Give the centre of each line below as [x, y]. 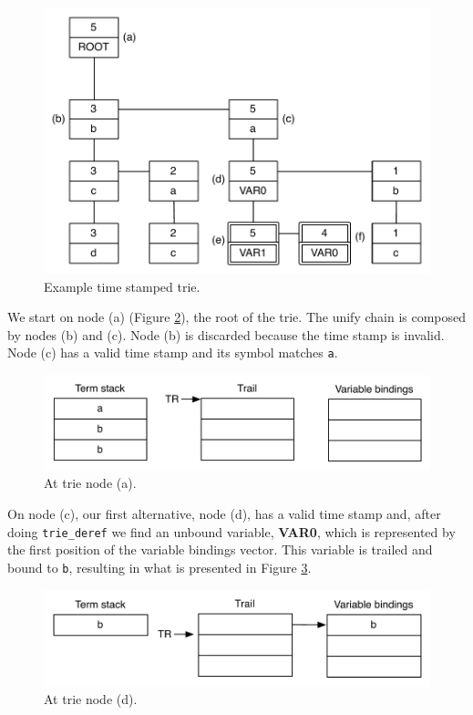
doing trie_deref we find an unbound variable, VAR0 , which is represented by [231, 531]
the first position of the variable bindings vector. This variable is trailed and [220, 549]
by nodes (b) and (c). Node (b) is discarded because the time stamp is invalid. [226, 334]
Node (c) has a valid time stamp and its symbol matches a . [173, 352]
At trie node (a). [90, 483]
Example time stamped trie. [122, 286]
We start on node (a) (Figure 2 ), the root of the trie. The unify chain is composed [237, 317]
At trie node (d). [91, 699]
